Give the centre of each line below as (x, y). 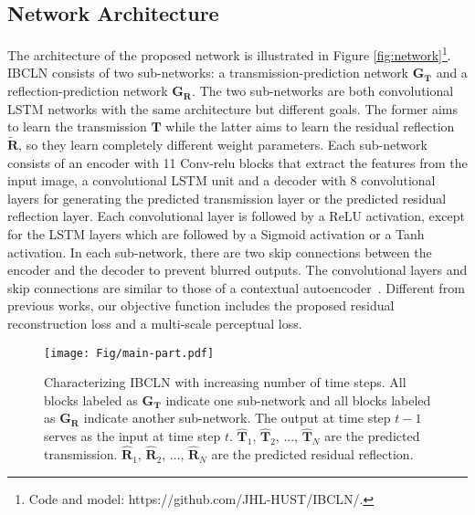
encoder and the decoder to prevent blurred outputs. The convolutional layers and (237, 270)
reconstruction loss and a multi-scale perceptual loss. (155, 323)
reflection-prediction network (88, 91)
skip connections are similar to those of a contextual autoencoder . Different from (236, 287)
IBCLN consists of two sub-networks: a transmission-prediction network (208, 73)
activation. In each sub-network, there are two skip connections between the (220, 252)
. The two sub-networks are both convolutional (323, 91)
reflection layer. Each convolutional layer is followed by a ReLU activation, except (236, 216)
